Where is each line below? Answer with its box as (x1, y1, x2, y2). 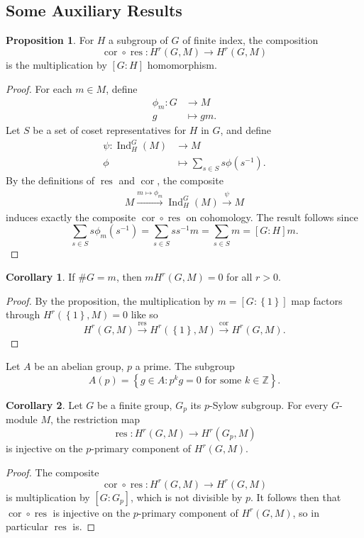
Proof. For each (6, 81, 72, 96)
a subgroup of (109, 33, 168, 47)
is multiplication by (6, 489, 90, 504)
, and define (220, 123, 272, 138)
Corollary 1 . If (6, 269, 75, 284)
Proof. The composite (6, 464, 99, 479)
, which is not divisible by (131, 489, 243, 504)
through (6, 307, 40, 322)
